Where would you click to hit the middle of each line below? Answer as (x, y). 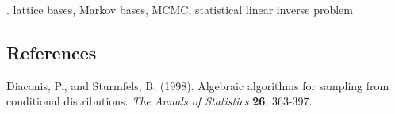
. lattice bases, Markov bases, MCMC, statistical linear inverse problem (180, 9)
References (52, 52)
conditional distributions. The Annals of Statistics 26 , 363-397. (159, 101)
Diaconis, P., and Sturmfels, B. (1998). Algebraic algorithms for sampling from (198, 85)
